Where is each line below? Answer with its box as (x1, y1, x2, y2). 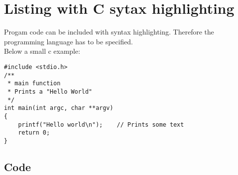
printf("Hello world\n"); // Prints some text (18, 121, 184, 128)
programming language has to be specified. (4, 36, 133, 46)
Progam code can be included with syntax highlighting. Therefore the (4, 27, 214, 37)
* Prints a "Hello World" (7, 88, 92, 95)
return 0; (18, 129, 50, 137)
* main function (7, 80, 61, 87)
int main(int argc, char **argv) (4, 105, 113, 112)
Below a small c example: (4, 46, 80, 56)
